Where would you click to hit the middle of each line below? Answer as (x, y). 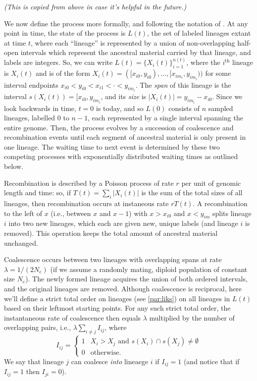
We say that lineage (34, 361)
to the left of (23, 213)
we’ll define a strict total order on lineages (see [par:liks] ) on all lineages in (117, 298)
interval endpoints (31, 84)
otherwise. (106, 353)
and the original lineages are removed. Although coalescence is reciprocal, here (123, 289)
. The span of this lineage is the (183, 84)
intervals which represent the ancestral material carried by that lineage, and (136, 52)
